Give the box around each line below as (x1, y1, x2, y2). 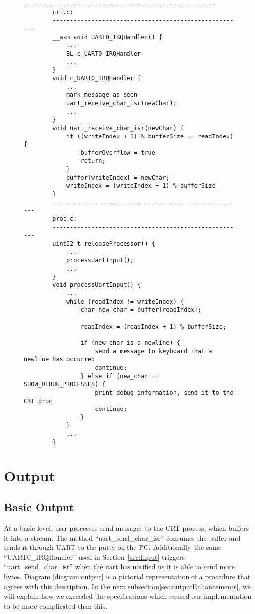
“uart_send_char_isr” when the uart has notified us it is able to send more (4, 561, 235, 572)
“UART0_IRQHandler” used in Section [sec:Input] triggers (4, 551, 185, 562)
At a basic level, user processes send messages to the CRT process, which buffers (4, 523, 249, 533)
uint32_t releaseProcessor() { (52, 240, 155, 248)
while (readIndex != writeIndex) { (66, 298, 184, 305)
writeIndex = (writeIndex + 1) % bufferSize (66, 182, 216, 190)
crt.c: (52, 8, 74, 16)
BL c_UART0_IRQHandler (66, 50, 141, 57)
